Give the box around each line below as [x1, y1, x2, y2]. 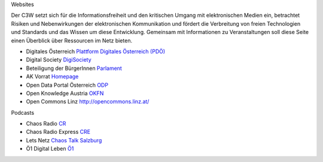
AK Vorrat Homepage [26, 73, 79, 80]
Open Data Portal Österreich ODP [26, 81, 109, 88]
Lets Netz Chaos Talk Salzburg [26, 136, 102, 143]
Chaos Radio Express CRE [26, 129, 91, 136]
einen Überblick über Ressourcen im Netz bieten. [11, 36, 133, 44]
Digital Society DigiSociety [26, 56, 92, 63]
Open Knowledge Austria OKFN [26, 90, 104, 97]
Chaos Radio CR [26, 120, 66, 127]
